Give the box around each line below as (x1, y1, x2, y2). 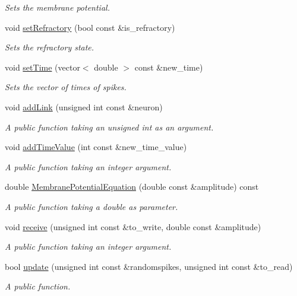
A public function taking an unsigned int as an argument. (5, 120, 214, 133)
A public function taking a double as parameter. (5, 200, 178, 212)
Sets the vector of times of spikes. (5, 81, 127, 93)
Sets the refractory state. (5, 41, 94, 53)
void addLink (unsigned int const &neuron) (5, 100, 163, 113)
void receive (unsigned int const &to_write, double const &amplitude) (5, 220, 261, 233)
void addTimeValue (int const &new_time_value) (5, 141, 187, 153)
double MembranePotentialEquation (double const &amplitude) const (5, 180, 259, 193)
